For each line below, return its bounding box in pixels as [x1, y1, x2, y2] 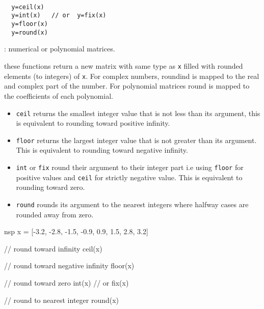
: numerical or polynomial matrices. [4, 43, 115, 54]
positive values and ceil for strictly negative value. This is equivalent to [16, 172, 243, 182]
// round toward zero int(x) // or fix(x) [4, 277, 129, 288]
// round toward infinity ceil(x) [4, 243, 102, 254]
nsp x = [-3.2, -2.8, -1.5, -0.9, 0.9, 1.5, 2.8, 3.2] [4, 226, 148, 237]
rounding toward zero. [16, 182, 85, 192]
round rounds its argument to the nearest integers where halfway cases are [16, 199, 249, 209]
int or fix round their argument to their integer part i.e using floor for [16, 162, 244, 172]
